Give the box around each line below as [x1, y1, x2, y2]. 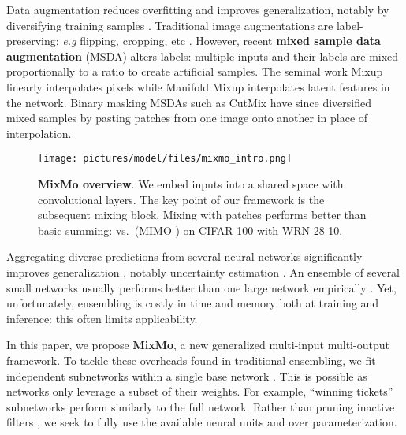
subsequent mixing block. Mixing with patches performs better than [38, 206, 367, 223]
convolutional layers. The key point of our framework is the [38, 191, 325, 207]
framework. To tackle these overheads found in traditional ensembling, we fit [6, 351, 376, 368]
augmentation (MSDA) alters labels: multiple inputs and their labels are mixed [6, 47, 399, 64]
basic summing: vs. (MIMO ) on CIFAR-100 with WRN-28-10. [38, 221, 343, 238]
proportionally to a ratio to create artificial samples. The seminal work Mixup [6, 63, 383, 80]
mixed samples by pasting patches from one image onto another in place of [6, 110, 368, 126]
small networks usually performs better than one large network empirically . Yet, [6, 279, 397, 296]
